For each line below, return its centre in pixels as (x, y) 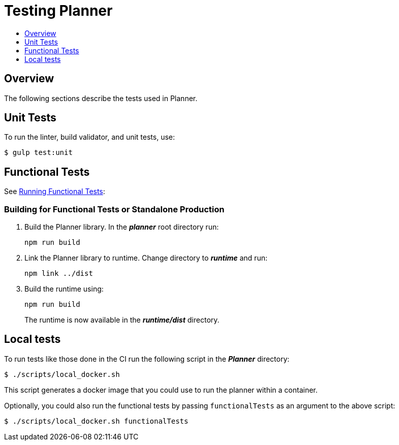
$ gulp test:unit (38, 153)
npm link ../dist (59, 274)
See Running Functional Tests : (55, 192)
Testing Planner (58, 11)
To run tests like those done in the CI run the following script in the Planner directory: (147, 359)
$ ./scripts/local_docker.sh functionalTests (96, 421)
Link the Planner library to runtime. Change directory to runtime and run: (146, 258)
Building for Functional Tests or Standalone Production (114, 209)
